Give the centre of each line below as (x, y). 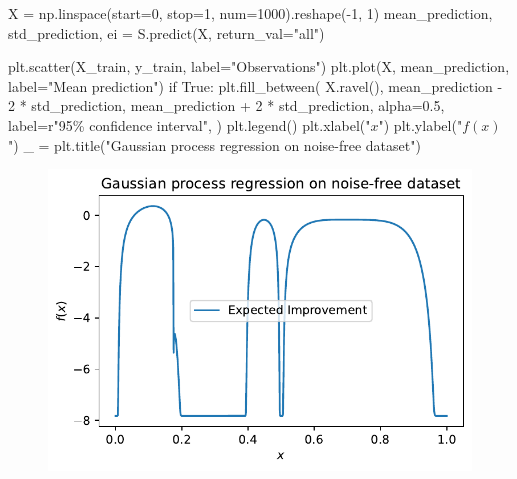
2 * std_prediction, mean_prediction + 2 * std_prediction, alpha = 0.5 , (226, 105)
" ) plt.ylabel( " (420, 124)
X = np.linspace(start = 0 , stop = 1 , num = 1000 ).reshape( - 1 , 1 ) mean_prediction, (250, 13)
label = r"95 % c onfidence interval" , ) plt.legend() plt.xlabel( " (189, 124)
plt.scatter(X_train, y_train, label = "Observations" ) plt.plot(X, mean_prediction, (259, 66)
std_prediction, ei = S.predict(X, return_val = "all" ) (166, 32)
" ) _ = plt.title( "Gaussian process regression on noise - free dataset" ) (214, 144)
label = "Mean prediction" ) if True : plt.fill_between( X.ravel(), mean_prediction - (255, 85)
